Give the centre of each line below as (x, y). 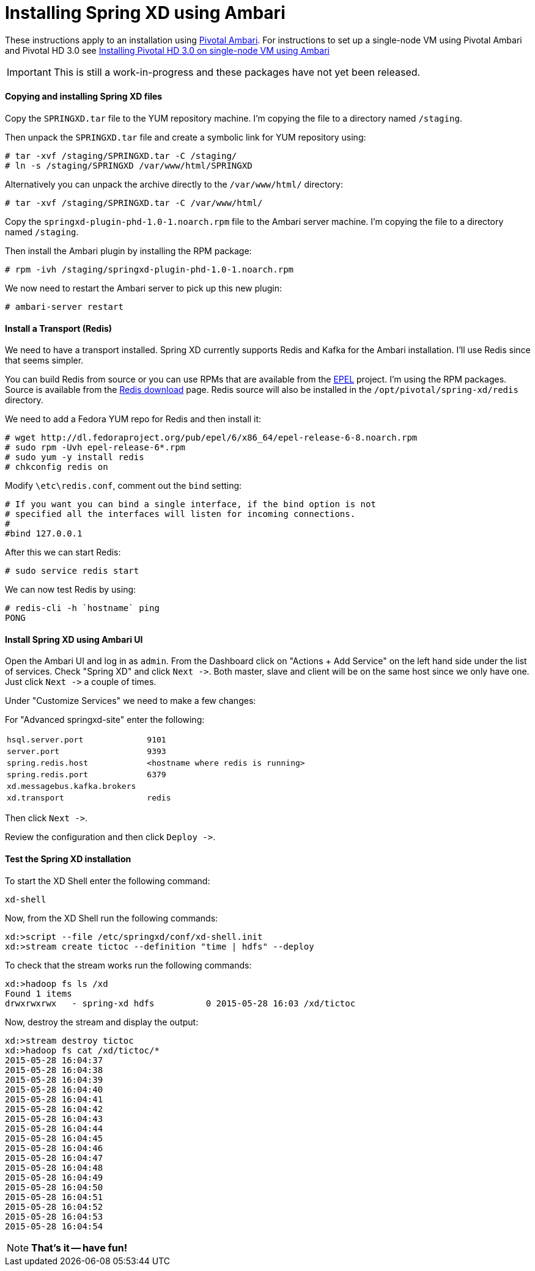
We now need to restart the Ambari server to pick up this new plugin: (143, 288)
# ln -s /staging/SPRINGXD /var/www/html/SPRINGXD (129, 165)
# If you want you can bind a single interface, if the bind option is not (190, 504)
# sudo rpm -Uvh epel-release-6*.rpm (95, 448)
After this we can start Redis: (63, 552)
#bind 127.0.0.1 (44, 534)
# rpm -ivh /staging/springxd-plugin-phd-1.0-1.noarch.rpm (149, 269)
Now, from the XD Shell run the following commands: (112, 918)
